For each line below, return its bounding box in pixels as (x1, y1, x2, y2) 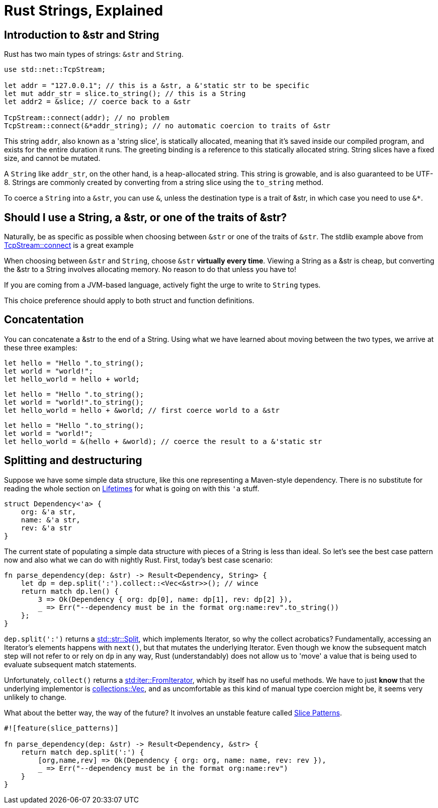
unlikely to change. (4, 692, 67, 701)
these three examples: (4, 343, 77, 352)
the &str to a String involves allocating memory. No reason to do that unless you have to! (4, 265, 296, 274)
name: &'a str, (21, 515, 80, 524)
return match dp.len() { (21, 587, 119, 595)
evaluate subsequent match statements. (4, 660, 137, 669)
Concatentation (4, 313, 84, 326)
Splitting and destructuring (4, 454, 142, 467)
